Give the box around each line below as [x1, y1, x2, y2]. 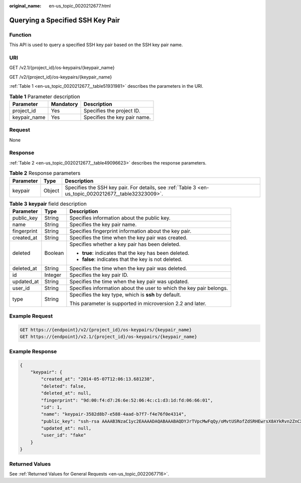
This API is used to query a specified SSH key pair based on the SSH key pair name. [9, 42, 183, 48]
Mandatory [51, 100, 78, 107]
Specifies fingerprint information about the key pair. [69, 227, 192, 234]
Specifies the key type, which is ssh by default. [69, 291, 182, 298]
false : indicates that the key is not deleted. [82, 256, 183, 263]
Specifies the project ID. [83, 107, 140, 114]
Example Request [9, 312, 53, 319]
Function [9, 31, 32, 38]
